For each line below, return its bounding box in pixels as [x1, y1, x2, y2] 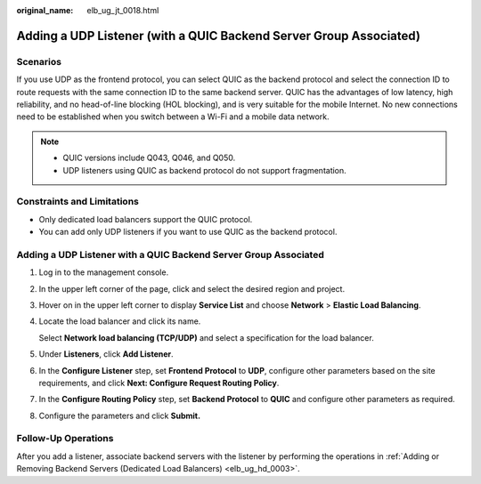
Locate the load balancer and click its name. [38, 316, 201, 327]
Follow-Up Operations [16, 432, 114, 445]
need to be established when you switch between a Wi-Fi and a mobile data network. [16, 111, 330, 122]
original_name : [16, 5, 74, 15]
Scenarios [16, 55, 62, 68]
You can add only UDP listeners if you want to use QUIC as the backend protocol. [38, 227, 338, 238]
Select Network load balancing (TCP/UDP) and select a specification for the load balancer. [38, 332, 374, 343]
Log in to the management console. [38, 267, 169, 278]
